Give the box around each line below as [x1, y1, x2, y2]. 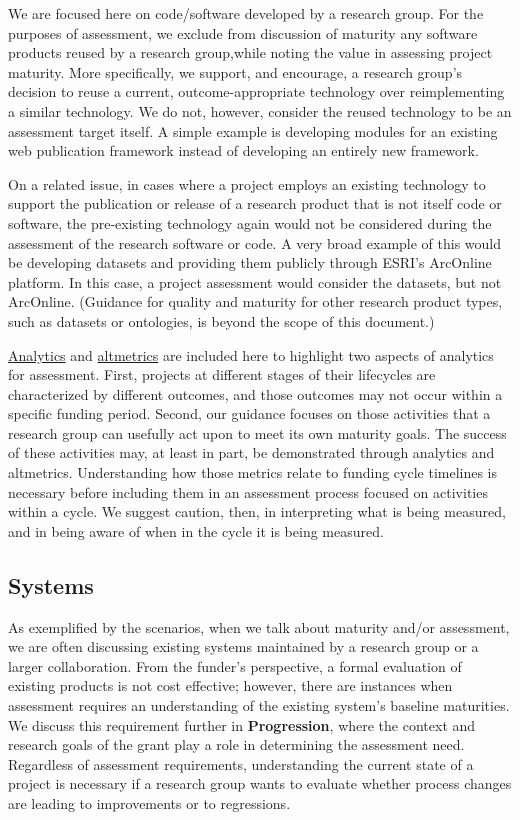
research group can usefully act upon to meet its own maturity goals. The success [8, 422, 507, 443]
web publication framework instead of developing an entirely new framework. [8, 140, 479, 161]
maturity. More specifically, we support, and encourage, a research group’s [8, 61, 463, 82]
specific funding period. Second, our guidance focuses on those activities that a [8, 403, 491, 424]
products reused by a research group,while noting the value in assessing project [8, 42, 493, 63]
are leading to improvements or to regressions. [8, 792, 291, 813]
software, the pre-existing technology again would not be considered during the [8, 212, 492, 233]
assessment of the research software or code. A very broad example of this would [8, 232, 502, 253]
